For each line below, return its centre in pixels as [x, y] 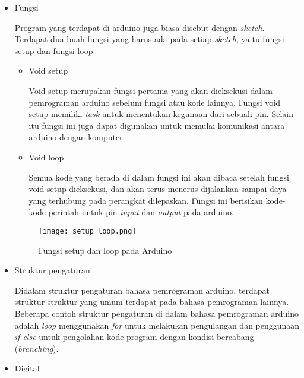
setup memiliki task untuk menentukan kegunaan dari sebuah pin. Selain [161, 114]
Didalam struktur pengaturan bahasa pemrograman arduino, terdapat [142, 290]
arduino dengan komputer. [77, 137]
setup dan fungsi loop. [55, 50]
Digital [27, 368]
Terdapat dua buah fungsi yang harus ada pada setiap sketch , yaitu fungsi [149, 39]
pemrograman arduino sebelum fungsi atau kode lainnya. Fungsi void [154, 102]
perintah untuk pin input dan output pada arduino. [141, 212]
